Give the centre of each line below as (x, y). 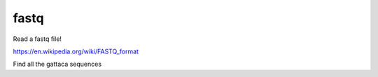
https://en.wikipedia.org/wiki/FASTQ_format (76, 51)
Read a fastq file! (37, 39)
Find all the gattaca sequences (57, 64)
